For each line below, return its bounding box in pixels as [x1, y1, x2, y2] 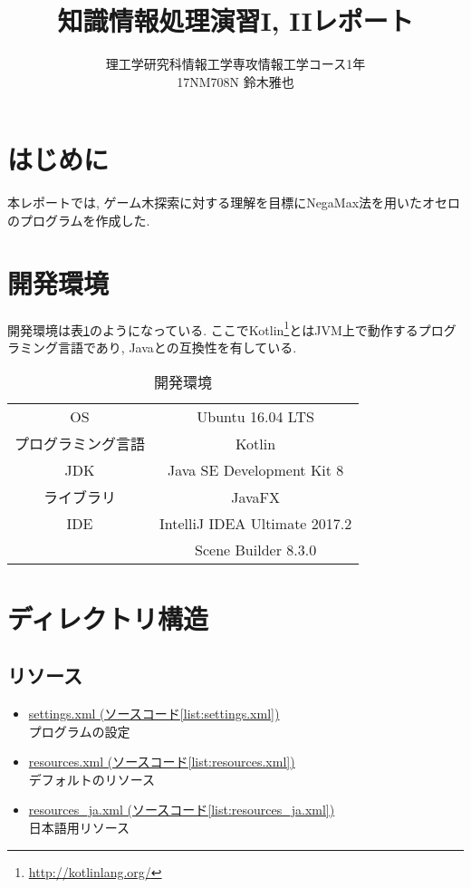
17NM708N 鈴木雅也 [177, 72, 294, 91]
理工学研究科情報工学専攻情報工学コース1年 [105, 54, 366, 73]
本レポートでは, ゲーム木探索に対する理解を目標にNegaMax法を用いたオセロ [7, 193, 461, 212]
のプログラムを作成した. [7, 210, 150, 229]
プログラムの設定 [28, 721, 130, 740]
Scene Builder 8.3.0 [195, 539, 317, 561]
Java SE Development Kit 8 [167, 459, 344, 481]
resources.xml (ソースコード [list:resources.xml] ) [28, 752, 295, 771]
